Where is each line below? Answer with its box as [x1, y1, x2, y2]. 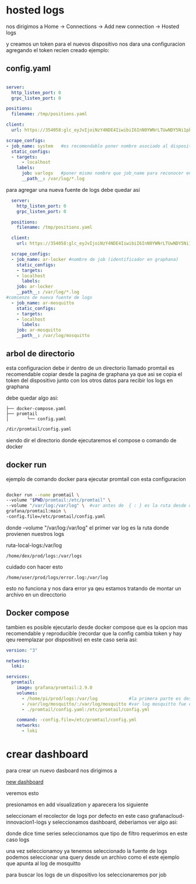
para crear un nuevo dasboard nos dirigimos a [6, 767, 117, 774]
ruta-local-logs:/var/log [6, 542, 62, 549]
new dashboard [6, 779, 44, 785]
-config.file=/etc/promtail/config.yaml [6, 514, 106, 520]
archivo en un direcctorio [6, 591, 66, 598]
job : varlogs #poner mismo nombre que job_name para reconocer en [21, 170, 192, 176]
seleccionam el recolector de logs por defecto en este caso [6, 813, 149, 819]
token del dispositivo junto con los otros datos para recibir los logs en [6, 377, 173, 384]
